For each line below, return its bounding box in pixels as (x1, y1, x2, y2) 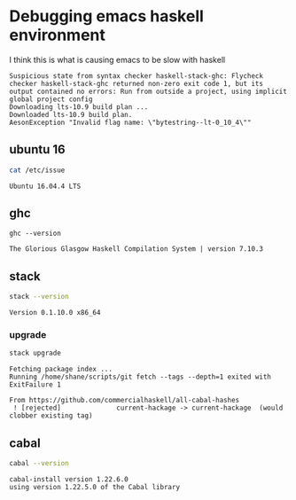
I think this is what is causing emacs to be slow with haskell (9, 54, 226, 65)
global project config (9, 95, 93, 104)
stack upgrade (9, 348, 62, 358)
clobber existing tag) (9, 411, 93, 420)
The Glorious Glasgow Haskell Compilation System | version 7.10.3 (9, 245, 264, 254)
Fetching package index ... (9, 365, 113, 374)
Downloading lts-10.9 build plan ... (9, 102, 149, 112)
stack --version (9, 293, 69, 301)
